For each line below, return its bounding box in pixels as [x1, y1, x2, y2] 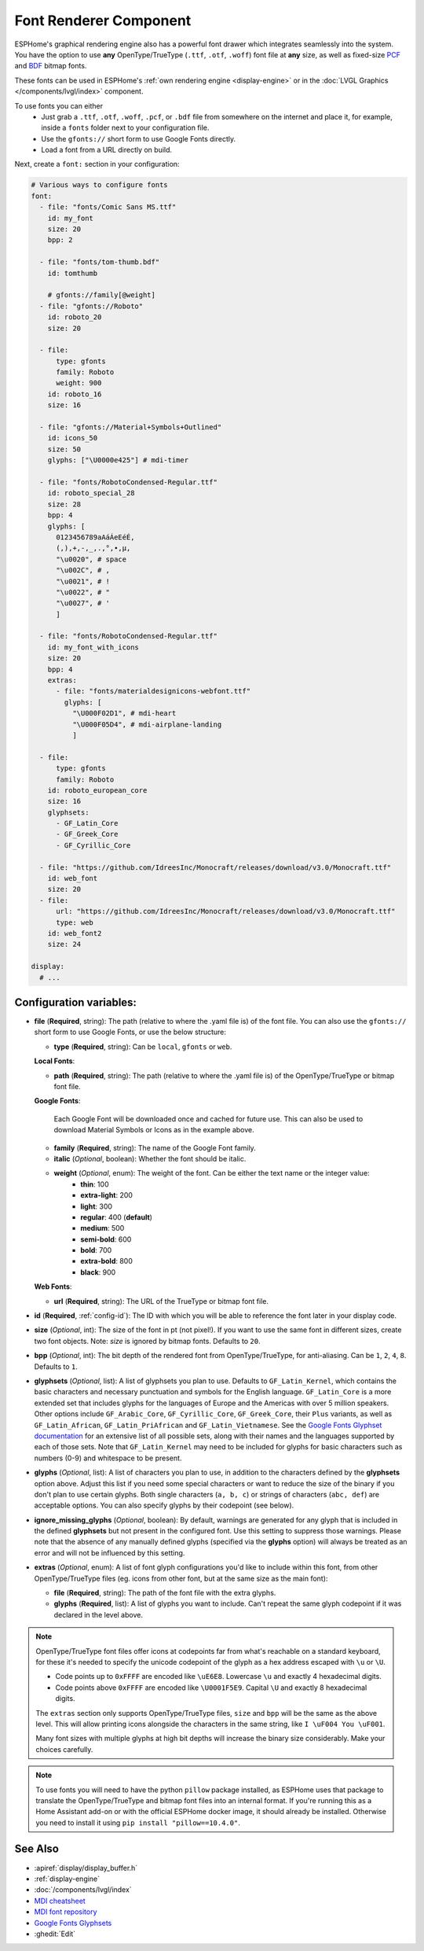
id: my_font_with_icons [47, 642, 139, 652]
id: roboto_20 [47, 313, 102, 322]
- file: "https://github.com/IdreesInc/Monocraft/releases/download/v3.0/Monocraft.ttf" [39, 863, 392, 872]
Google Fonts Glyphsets [34, 1918, 112, 1927]
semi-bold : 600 [80, 1235, 132, 1244]
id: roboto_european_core [47, 786, 148, 794]
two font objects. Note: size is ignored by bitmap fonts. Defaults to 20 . [34, 1336, 261, 1345]
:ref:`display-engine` [34, 1874, 101, 1883]
